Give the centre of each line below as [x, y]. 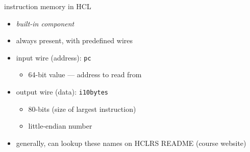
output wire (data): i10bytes [62, 92]
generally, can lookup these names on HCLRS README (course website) [131, 143]
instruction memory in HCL [48, 6]
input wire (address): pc [54, 57]
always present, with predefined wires [74, 40]
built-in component [45, 23]
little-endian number [60, 126]
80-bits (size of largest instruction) [82, 109]
